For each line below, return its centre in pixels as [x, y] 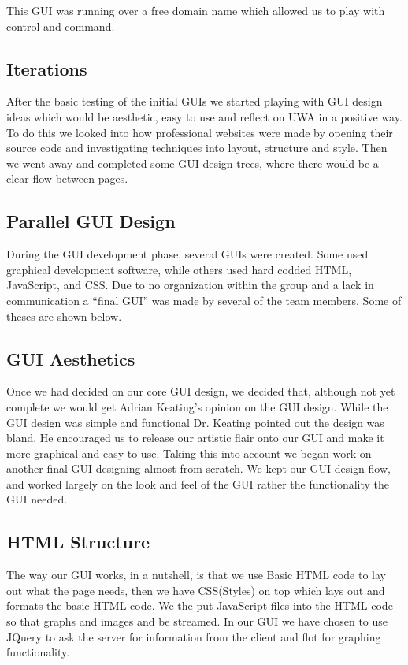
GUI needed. [37, 499]
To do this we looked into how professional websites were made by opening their [200, 132]
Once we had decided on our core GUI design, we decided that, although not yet [201, 391]
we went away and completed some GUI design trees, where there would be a [193, 163]
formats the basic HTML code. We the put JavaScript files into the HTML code [200, 606]
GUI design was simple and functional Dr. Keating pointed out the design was [195, 422]
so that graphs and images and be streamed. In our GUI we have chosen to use [197, 621]
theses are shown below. [64, 316]
